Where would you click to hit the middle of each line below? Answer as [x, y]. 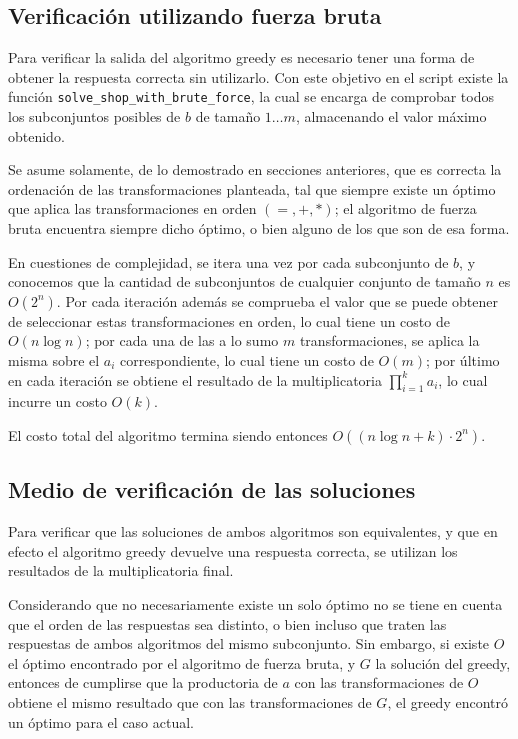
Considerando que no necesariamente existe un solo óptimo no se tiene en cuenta [255, 603]
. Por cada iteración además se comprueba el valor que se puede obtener [277, 300]
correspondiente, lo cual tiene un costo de [247, 359]
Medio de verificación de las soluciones [212, 489]
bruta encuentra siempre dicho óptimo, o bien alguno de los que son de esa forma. [259, 228]
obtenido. [36, 135]
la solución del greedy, [443, 662]
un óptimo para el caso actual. [101, 721]
